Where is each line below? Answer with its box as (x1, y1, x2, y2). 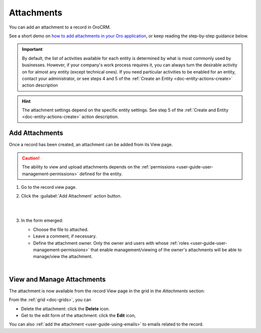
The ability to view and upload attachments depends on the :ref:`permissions (22, 164, 175, 170)
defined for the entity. (79, 171, 123, 177)
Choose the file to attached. (33, 227, 89, 232)
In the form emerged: (21, 218, 63, 224)
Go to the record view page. (21, 184, 77, 190)
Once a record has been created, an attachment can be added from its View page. (9, 142, 173, 148)
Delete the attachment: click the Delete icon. (21, 305, 110, 312)
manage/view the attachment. (33, 254, 93, 259)
